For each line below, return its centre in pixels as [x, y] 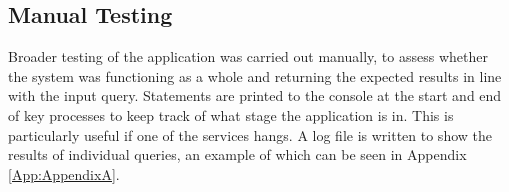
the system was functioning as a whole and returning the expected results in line [255, 75]
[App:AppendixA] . [64, 173]
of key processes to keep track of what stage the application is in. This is [231, 114]
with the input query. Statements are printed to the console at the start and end [255, 95]
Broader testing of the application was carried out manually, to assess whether [248, 56]
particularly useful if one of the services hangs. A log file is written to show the [250, 134]
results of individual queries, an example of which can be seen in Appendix [237, 154]
